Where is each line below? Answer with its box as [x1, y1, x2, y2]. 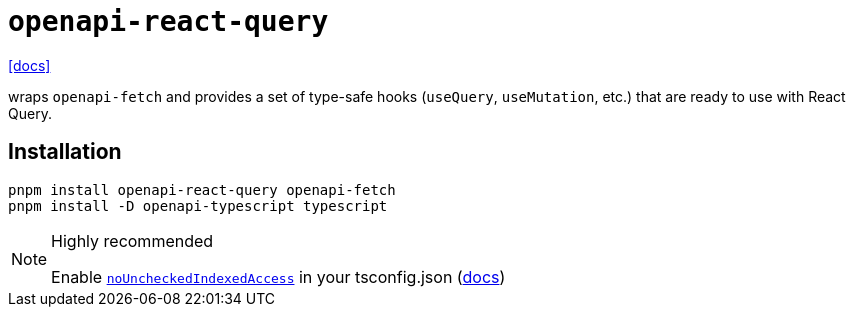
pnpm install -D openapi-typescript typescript [8, 197, 388, 214]
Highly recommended [51, 230, 214, 251]
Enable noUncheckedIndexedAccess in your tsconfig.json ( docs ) [51, 266, 506, 287]
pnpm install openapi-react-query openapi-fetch [8, 181, 396, 198]
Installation [8, 139, 122, 165]
